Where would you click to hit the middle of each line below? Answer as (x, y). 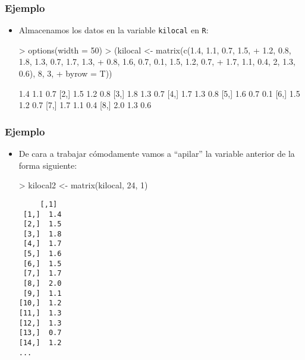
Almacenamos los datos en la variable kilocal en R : (114, 30)
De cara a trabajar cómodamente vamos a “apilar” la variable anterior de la (157, 154)
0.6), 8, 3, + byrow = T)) (65, 73)
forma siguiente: (48, 165)
